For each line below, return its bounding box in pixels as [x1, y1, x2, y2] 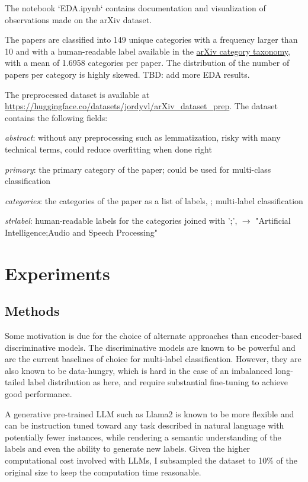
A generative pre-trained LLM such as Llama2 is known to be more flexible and [5, 407, 294, 420]
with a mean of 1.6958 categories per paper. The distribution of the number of [5, 56, 290, 69]
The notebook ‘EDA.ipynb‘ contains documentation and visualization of [5, 2, 266, 14]
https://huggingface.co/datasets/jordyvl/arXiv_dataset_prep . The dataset [5, 100, 278, 112]
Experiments [5, 261, 110, 285]
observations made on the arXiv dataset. [5, 13, 152, 26]
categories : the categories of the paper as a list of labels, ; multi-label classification [5, 194, 303, 207]
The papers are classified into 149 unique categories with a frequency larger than [5, 33, 298, 46]
